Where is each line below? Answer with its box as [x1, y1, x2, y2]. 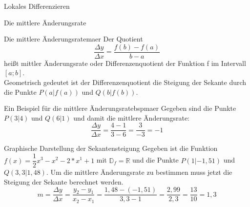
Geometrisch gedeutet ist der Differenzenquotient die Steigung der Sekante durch [4, 77, 247, 87]
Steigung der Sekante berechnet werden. [4, 176, 124, 186]
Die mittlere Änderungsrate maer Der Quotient [4, 34, 143, 44]
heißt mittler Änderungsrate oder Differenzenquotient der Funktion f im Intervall [4, 58, 246, 68]
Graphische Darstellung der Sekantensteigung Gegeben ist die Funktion [4, 143, 218, 153]
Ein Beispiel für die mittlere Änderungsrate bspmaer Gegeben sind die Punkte [4, 103, 236, 113]
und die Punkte [132, 155, 179, 165]
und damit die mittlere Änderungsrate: [73, 112, 190, 123]
